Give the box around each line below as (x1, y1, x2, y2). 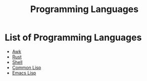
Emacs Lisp (12, 69, 36, 76)
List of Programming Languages (5, 32, 142, 43)
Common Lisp (12, 64, 41, 70)
